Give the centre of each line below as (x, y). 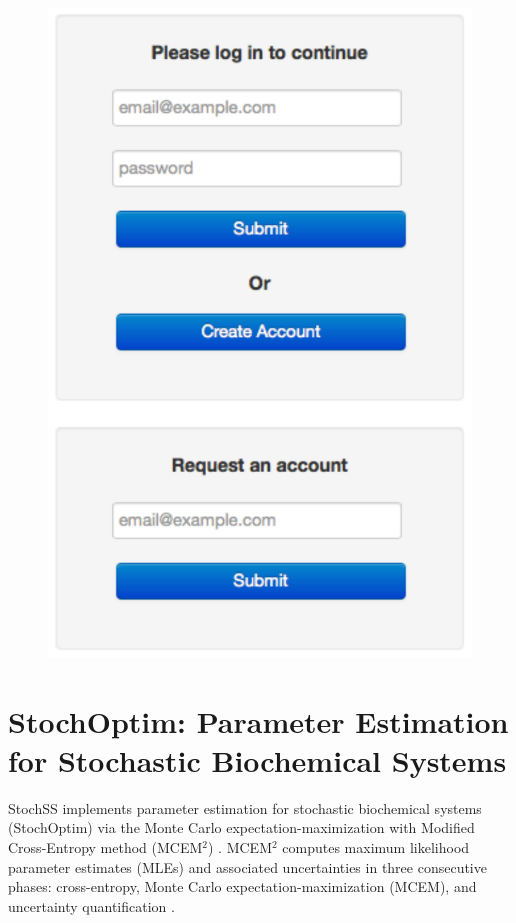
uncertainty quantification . (91, 905)
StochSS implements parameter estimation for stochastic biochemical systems (245, 807)
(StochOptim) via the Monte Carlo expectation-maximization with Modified (241, 827)
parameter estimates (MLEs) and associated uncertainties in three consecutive (247, 866)
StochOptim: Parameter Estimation (258, 720)
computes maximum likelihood (376, 847)
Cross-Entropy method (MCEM (105, 847)
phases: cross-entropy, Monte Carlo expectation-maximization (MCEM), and (242, 886)
